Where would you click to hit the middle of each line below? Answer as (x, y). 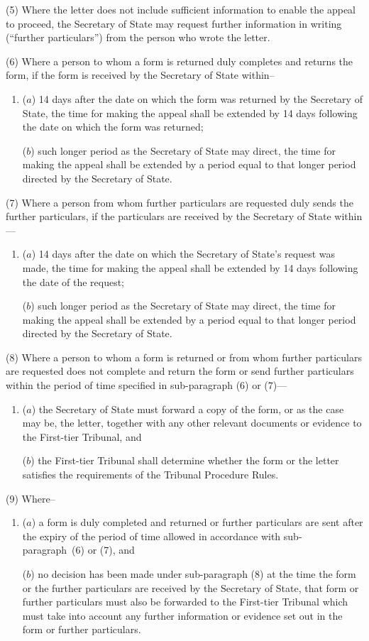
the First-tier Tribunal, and (82, 436)
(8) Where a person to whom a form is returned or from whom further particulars (184, 357)
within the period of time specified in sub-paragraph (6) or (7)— (147, 385)
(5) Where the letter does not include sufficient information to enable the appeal (181, 9)
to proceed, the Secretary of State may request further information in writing (174, 23)
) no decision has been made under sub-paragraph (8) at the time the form (193, 574)
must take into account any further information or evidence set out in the (182, 615)
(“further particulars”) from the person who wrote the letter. (138, 37)
